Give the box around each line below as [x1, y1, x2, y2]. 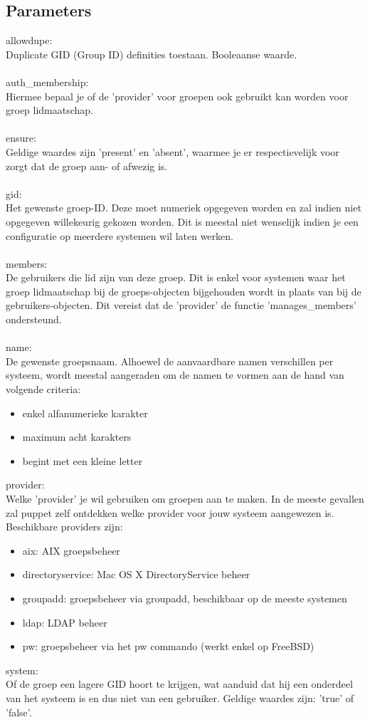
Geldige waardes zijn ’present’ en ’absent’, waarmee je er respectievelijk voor [6, 144, 339, 159]
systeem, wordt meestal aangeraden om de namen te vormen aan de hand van [6, 367, 344, 382]
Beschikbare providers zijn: [6, 519, 123, 534]
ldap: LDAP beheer [22, 614, 107, 629]
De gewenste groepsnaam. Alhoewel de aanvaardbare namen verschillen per [6, 353, 334, 368]
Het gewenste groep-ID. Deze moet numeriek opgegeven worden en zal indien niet [6, 200, 361, 215]
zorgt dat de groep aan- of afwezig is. [6, 158, 168, 173]
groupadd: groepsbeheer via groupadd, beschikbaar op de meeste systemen [22, 590, 347, 605]
